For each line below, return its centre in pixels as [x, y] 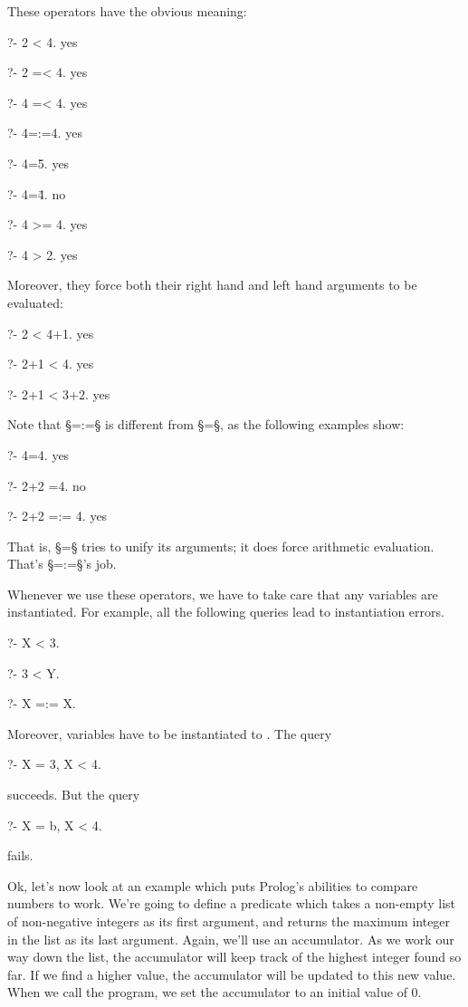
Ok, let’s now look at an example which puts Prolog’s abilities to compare [213, 885]
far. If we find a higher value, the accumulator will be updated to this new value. [232, 974]
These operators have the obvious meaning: [127, 11]
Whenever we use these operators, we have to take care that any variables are [223, 594]
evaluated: [35, 302]
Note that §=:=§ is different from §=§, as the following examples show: [206, 424]
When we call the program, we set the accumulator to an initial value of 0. [215, 992]
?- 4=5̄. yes [38, 163]
